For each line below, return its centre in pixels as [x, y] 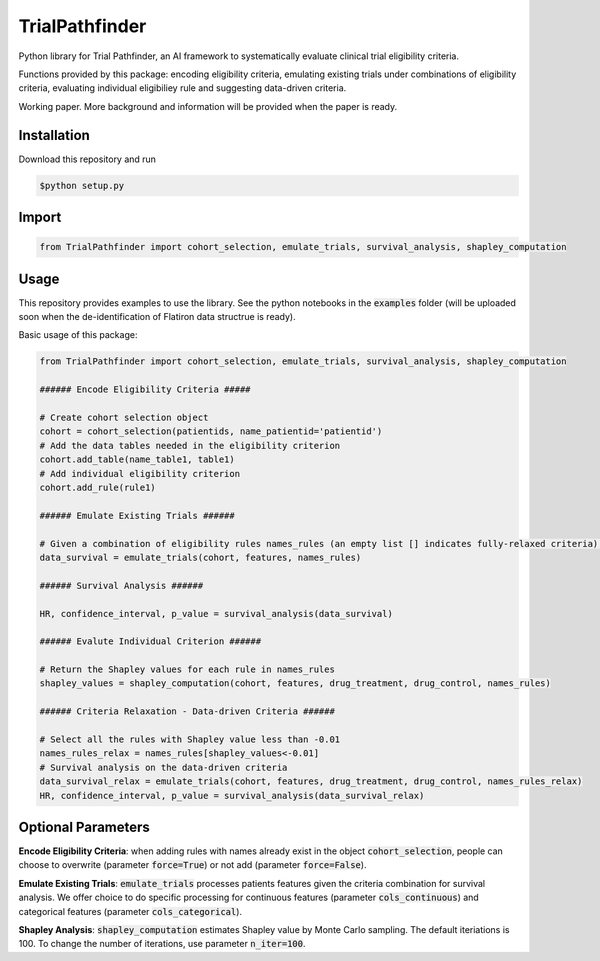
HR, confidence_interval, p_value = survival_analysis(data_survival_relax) [232, 795]
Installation [54, 135]
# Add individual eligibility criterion [139, 473]
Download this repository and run [87, 159]
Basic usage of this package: [78, 335]
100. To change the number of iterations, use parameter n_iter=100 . [162, 944]
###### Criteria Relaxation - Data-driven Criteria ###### [187, 711]
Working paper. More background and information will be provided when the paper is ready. [208, 106]
